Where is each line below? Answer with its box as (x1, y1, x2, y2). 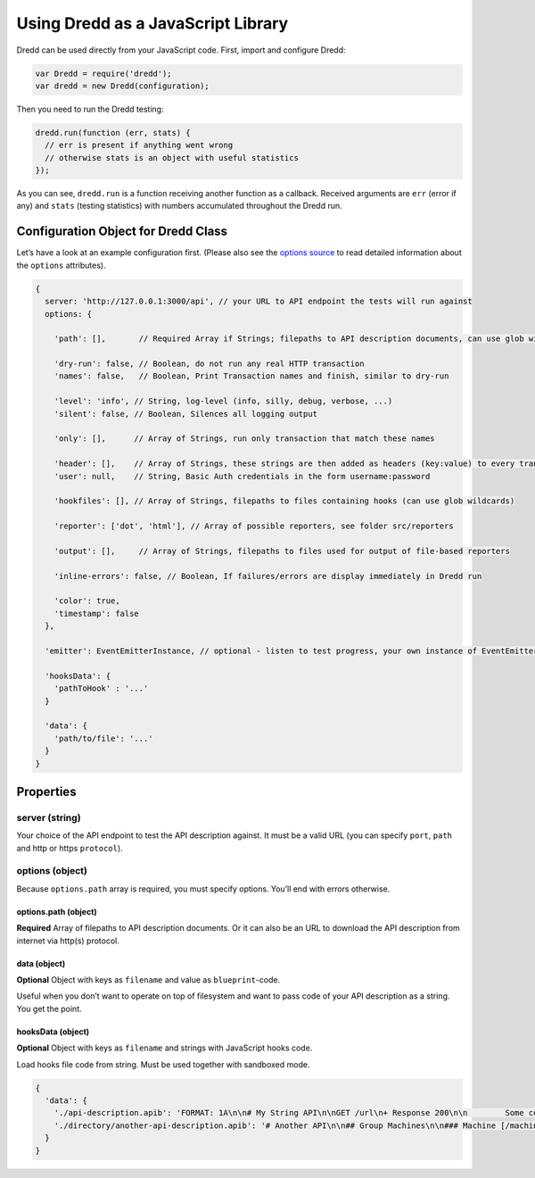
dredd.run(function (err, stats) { (35, 128, 191, 137)
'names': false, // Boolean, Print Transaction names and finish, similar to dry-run (53, 371, 449, 381)
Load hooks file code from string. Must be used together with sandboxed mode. (16, 1058, 310, 1070)
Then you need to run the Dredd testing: (16, 104, 164, 114)
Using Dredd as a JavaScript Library (16, 13, 289, 33)
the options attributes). (16, 260, 106, 270)
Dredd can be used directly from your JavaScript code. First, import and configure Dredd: (16, 45, 347, 55)
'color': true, (53, 596, 120, 606)
